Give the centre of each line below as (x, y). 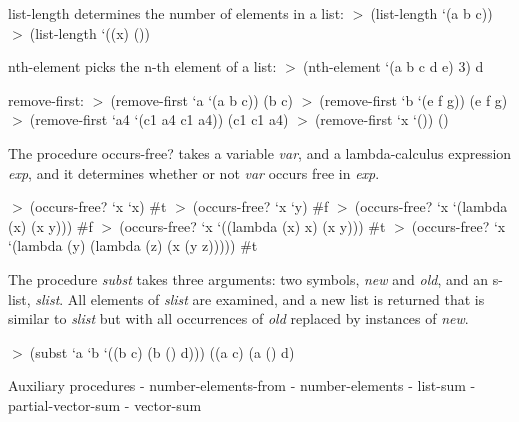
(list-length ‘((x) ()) (90, 32)
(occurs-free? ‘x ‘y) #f (260, 206)
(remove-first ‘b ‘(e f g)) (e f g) (413, 99)
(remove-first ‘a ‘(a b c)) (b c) (201, 99)
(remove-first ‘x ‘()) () (381, 119)
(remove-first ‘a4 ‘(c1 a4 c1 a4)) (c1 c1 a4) (159, 119)
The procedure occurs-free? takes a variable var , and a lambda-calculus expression (260, 152)
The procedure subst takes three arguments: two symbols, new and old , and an (248, 278)
